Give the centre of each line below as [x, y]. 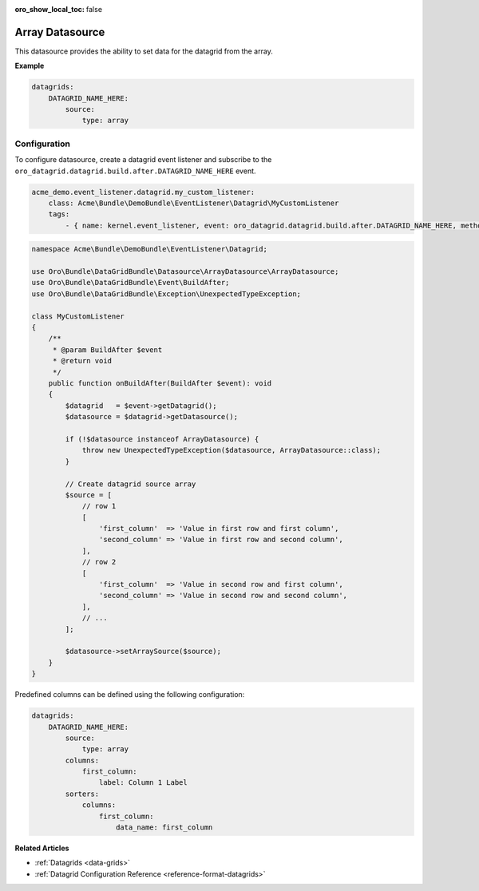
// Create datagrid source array [131, 484]
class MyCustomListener [78, 316]
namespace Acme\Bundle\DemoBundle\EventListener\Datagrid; [149, 249]
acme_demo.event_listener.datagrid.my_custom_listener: [143, 192]
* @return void [82, 361]
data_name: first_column [164, 828]
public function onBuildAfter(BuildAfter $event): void [160, 383]
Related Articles [42, 848]
